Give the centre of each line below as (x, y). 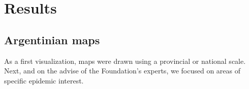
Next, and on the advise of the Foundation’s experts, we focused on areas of (122, 71)
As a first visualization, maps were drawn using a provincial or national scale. (125, 61)
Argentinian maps (52, 39)
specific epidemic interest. (44, 80)
